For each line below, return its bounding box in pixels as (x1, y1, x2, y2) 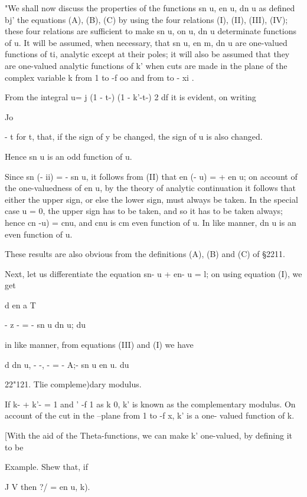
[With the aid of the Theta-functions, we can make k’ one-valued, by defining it (5, 429, 292, 442)
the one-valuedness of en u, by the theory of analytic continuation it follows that (5, 182, 296, 194)
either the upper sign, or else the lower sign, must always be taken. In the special (5, 193, 298, 205)
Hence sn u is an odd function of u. (5, 150, 132, 162)
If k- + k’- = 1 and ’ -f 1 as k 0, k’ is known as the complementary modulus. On (5, 397, 296, 410)
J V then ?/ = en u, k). (5, 480, 90, 492)
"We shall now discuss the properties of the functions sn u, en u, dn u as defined (5, 2, 295, 14)
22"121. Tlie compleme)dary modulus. (5, 378, 142, 390)
